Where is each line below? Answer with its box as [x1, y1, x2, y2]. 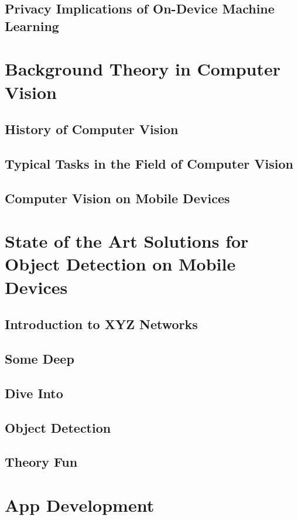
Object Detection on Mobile [5, 252, 236, 276]
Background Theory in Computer [5, 57, 281, 81]
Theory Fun [5, 453, 78, 471]
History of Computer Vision [5, 120, 179, 138]
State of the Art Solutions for [5, 229, 249, 253]
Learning [5, 16, 59, 35]
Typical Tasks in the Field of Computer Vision [5, 154, 293, 172]
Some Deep [5, 350, 74, 367]
